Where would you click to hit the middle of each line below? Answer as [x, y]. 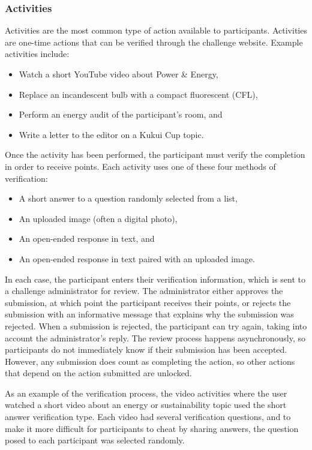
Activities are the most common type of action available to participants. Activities [156, 30]
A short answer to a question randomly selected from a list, [128, 198]
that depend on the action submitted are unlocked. [98, 373]
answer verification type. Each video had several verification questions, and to [148, 417]
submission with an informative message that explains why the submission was [149, 314]
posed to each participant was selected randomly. [95, 440]
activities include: [37, 54]
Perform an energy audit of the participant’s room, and [121, 114]
